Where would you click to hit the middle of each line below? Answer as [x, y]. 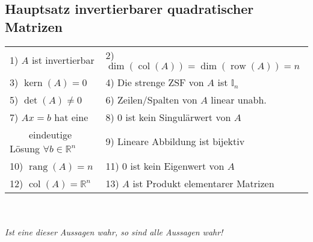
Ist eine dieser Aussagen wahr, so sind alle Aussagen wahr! [114, 231]
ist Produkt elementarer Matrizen [203, 183]
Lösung [25, 148]
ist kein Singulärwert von [178, 117]
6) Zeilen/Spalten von [151, 99]
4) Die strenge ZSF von [155, 82]
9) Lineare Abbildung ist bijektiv [175, 141]
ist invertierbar [63, 60]
